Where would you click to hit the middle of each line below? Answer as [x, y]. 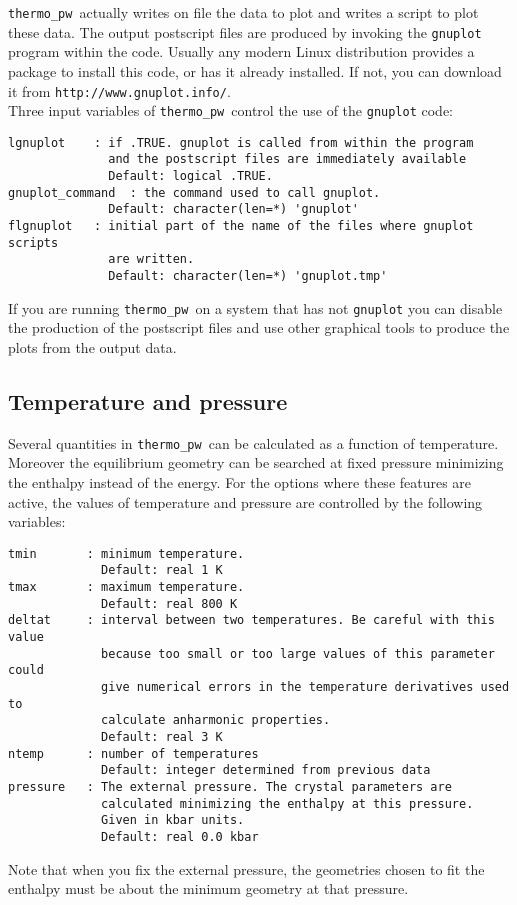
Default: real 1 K [162, 570]
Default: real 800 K [169, 603]
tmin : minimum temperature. [126, 553]
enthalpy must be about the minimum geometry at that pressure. [208, 888]
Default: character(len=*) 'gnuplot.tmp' [248, 276]
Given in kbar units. [173, 820]
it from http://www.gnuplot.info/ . [119, 90]
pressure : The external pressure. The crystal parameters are [230, 786]
